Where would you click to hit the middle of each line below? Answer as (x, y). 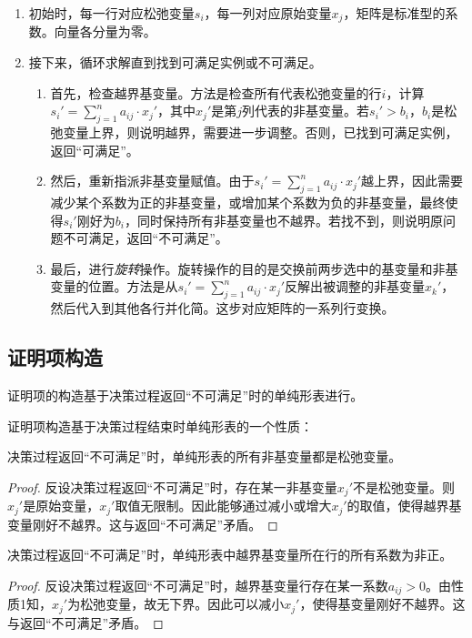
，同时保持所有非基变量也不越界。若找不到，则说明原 (283, 220)
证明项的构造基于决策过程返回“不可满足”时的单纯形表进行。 (186, 395)
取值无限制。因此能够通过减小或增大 (223, 506)
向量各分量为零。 (105, 31)
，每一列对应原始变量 (268, 13)
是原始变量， (61, 506)
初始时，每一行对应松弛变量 (111, 13)
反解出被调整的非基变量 (355, 286)
